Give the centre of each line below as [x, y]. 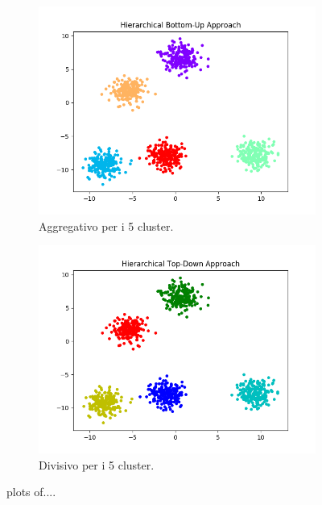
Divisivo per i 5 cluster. [97, 464]
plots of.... [31, 492]
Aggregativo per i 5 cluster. [106, 225]
